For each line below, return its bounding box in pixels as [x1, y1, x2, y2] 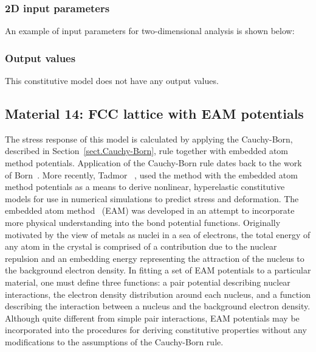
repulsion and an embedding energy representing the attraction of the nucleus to [5, 252, 304, 264]
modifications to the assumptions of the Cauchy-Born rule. [5, 335, 224, 348]
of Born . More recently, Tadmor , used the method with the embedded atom [5, 168, 298, 181]
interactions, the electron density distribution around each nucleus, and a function [5, 287, 311, 300]
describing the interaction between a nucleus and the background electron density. [5, 300, 311, 312]
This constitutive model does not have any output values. [5, 74, 219, 87]
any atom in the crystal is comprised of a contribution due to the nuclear [5, 240, 277, 253]
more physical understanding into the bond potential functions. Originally [5, 216, 281, 228]
